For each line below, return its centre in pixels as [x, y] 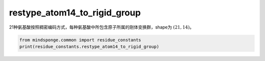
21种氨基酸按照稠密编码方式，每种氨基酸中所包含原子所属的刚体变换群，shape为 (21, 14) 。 [102, 27]
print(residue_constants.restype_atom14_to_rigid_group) [89, 46]
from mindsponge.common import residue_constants [80, 40]
